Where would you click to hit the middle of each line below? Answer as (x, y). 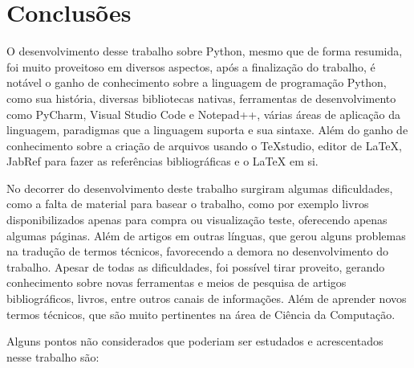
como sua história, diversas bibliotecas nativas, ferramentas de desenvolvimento (201, 98)
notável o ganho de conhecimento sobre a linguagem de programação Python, (197, 82)
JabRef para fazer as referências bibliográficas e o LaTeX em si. (162, 161)
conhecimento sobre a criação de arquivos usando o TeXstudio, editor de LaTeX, (204, 145)
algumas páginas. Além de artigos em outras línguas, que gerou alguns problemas (206, 235)
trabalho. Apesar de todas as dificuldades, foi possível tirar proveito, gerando (196, 266)
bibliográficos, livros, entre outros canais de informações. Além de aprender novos (207, 298)
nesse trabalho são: (53, 356)
